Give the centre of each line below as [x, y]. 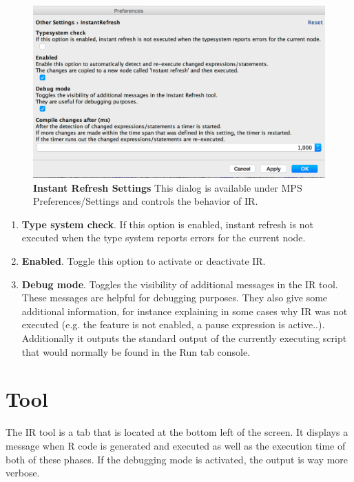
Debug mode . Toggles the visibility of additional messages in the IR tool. [180, 284]
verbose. [23, 473]
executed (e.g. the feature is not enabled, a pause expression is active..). [173, 324]
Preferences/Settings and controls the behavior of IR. [146, 201]
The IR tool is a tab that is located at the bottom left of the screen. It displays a [177, 432]
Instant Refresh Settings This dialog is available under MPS [168, 187]
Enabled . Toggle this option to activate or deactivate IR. [144, 261]
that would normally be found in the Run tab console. [136, 351]
